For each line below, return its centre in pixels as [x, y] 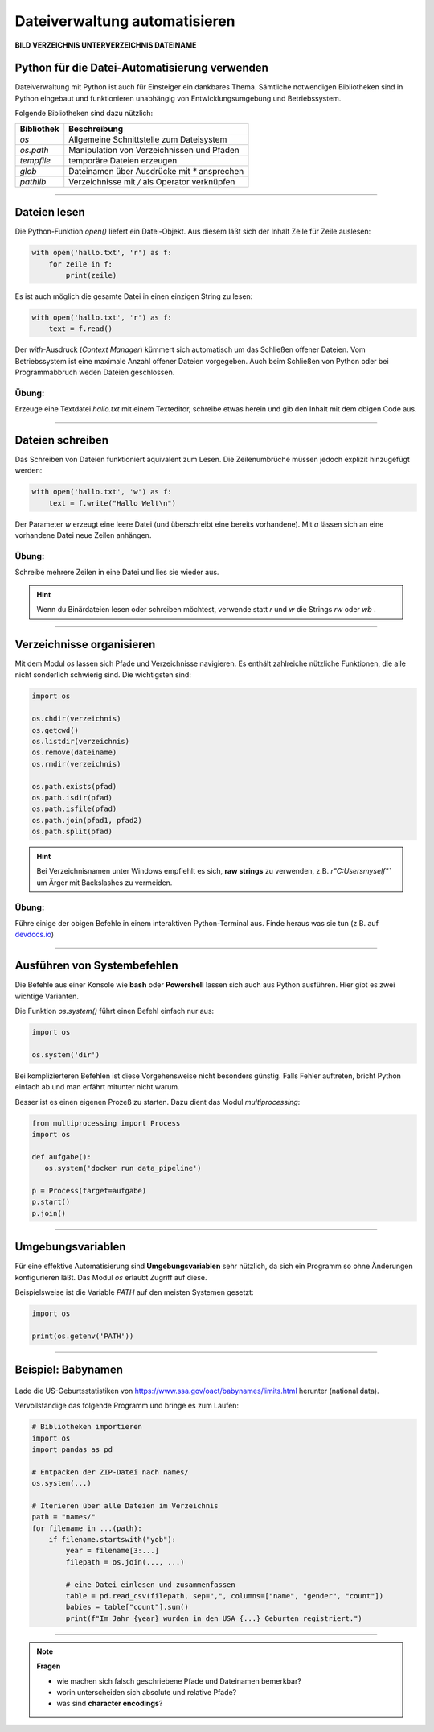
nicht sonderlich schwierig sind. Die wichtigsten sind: [103, 675]
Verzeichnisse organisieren [85, 644]
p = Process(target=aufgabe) [89, 1190]
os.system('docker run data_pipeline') [123, 1168]
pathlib [33, 181]
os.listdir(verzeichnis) [81, 741]
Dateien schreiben [61, 440]
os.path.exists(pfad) [74, 786]
